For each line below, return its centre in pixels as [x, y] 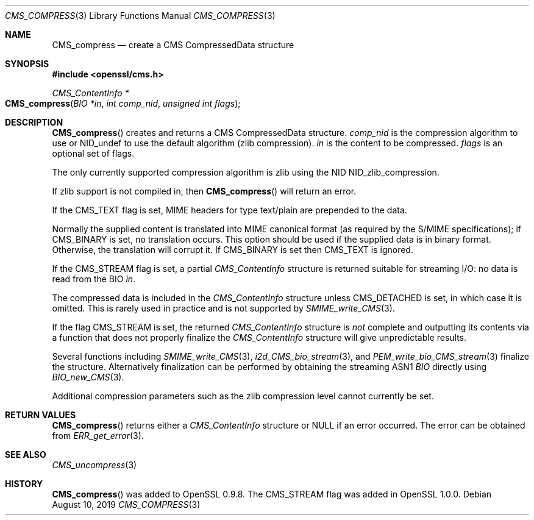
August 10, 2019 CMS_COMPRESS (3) [126, 504]
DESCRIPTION [34, 122]
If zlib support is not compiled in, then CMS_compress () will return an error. [204, 191]
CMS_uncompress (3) [94, 465]
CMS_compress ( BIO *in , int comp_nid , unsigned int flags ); [123, 103]
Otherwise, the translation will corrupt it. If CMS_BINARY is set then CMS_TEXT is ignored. [233, 250]
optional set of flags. [93, 153]
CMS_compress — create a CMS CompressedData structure [173, 45]
